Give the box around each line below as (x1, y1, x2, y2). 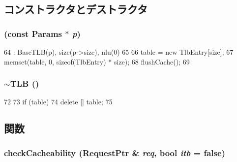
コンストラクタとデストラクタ (4, 1, 148, 17)
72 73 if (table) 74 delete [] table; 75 (4, 97, 113, 107)
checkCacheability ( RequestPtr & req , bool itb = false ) (4, 146, 225, 159)
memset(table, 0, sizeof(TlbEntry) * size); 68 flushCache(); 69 (4, 56, 190, 66)
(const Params (4, 27, 62, 39)
